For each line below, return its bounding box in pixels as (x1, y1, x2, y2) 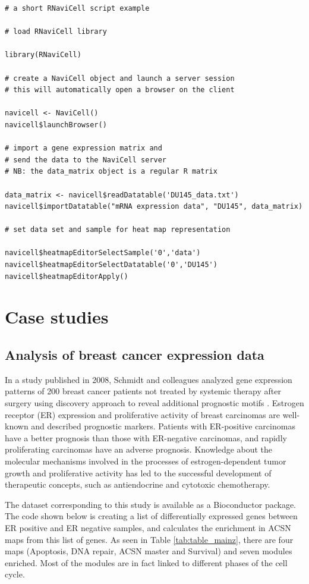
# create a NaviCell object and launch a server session (5, 74, 235, 83)
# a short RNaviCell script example (5, 4, 150, 12)
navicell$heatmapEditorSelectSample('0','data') (5, 249, 201, 258)
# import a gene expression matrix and (5, 144, 162, 153)
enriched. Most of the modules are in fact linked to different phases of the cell (5, 556, 288, 569)
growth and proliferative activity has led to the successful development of (5, 466, 272, 479)
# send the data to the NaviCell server (5, 155, 167, 164)
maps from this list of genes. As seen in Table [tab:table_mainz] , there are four (5, 533, 294, 545)
